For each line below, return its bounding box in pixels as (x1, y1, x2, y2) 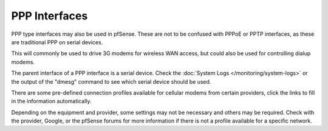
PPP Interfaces (11, 9, 88, 22)
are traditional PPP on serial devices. (11, 38, 103, 45)
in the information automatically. (11, 98, 92, 105)
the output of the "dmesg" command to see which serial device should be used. (11, 78, 211, 85)
